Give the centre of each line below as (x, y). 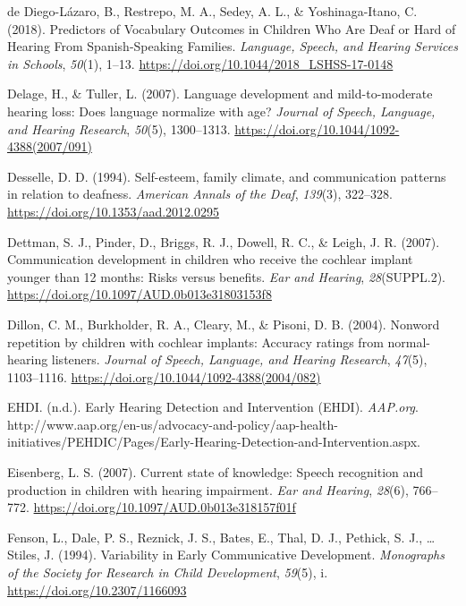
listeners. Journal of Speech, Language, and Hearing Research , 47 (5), (239, 359)
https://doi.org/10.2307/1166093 (97, 589)
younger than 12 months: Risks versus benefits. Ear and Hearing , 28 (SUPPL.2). (226, 276)
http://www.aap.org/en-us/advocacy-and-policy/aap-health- (173, 424)
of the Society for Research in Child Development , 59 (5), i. (168, 572)
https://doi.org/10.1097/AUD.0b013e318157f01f (165, 507)
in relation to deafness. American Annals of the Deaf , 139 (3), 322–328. (200, 194)
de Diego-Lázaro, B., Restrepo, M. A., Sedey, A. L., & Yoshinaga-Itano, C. (212, 11)
